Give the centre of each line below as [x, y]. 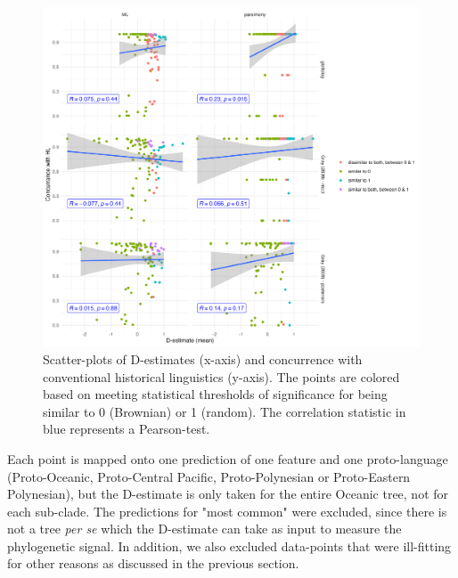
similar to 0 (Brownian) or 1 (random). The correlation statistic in [225, 411]
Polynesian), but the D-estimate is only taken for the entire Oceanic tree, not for [228, 494]
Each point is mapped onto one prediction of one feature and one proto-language [228, 458]
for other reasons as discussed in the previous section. [153, 563]
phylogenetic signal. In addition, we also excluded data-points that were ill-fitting [229, 545]
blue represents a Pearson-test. [127, 429]
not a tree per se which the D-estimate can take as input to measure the [204, 529]
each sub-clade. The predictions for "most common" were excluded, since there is [227, 511]
